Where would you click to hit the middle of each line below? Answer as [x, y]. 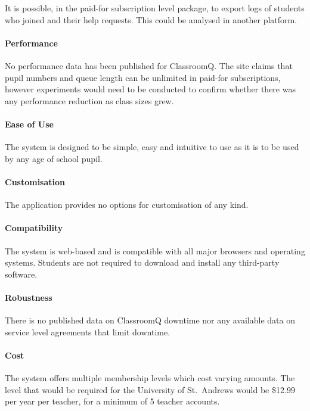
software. [21, 274]
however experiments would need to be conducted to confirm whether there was [150, 89]
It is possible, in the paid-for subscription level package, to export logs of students [155, 8]
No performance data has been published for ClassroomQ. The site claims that [149, 65]
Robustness [29, 297]
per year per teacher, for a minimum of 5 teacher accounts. [112, 401]
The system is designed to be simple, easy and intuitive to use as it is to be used [152, 147]
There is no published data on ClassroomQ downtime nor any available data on [150, 320]
